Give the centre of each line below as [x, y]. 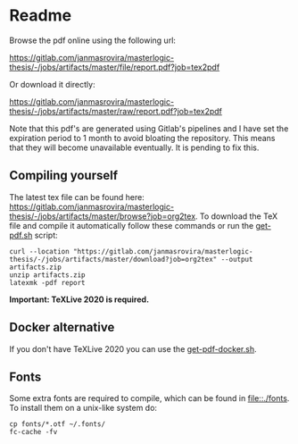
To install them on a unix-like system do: [83, 408]
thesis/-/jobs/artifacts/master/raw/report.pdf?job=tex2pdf [116, 111]
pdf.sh [21, 235]
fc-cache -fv [33, 432]
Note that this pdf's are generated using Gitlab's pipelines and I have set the [149, 128]
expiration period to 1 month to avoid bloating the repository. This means [142, 138]
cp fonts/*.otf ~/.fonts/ [57, 424]
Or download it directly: [52, 84]
